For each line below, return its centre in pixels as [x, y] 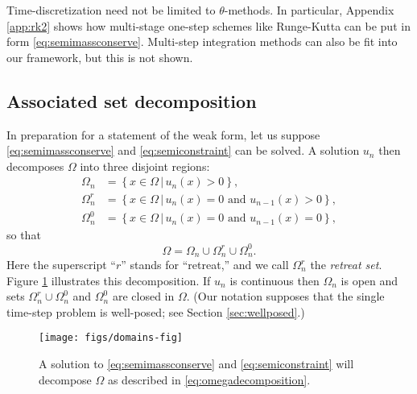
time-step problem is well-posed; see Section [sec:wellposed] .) [156, 311]
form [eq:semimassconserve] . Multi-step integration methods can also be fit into [202, 41]
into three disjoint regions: [145, 166]
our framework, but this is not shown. [100, 57]
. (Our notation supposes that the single [285, 296]
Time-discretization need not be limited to [111, 10]
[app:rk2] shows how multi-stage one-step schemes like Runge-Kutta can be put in [208, 25]
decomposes [35, 166]
